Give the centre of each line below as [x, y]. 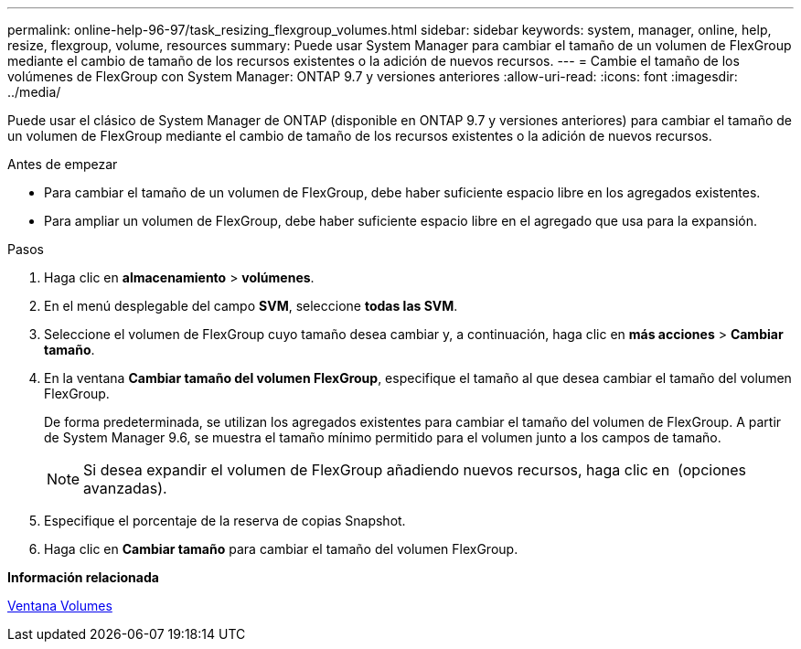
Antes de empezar [63, 164]
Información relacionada [83, 577]
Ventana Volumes [60, 606]
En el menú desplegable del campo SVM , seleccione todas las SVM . [251, 306]
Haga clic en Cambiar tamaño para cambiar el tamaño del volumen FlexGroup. [281, 549]
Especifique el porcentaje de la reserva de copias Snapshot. [225, 521]
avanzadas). [125, 488]
